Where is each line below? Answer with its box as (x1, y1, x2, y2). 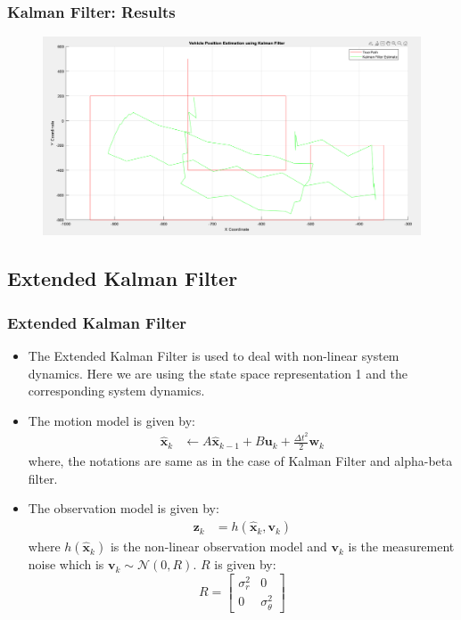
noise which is (28, 555, 104, 574)
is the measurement (348, 537, 455, 556)
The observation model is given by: (28, 499, 219, 518)
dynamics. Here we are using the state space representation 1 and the (28, 363, 407, 382)
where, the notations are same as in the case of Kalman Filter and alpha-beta (28, 452, 453, 470)
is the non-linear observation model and (110, 537, 327, 556)
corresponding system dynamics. (28, 381, 205, 400)
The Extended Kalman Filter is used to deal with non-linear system (28, 346, 399, 364)
